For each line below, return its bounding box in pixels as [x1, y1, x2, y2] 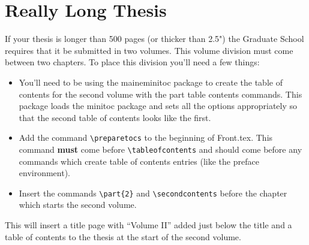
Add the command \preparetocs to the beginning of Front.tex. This [19, 131, 273, 144]
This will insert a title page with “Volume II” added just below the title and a [5, 219, 292, 231]
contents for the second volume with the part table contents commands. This [19, 87, 302, 100]
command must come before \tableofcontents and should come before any [19, 143, 302, 155]
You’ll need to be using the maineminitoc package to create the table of [19, 75, 283, 88]
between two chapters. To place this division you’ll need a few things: [5, 56, 260, 68]
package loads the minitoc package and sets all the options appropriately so [19, 99, 298, 112]
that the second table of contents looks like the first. [19, 111, 211, 123]
